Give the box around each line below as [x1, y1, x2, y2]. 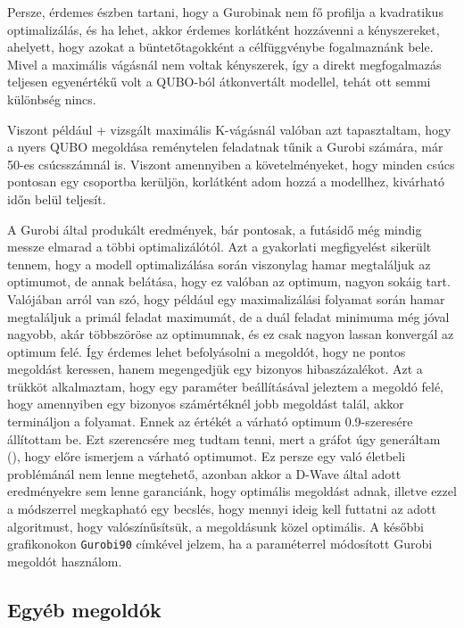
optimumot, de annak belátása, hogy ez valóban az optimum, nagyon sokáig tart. [7, 272, 451, 291]
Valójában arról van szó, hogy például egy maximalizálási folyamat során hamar [7, 289, 445, 308]
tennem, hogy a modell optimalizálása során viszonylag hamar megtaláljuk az [7, 254, 431, 273]
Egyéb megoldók [7, 595, 162, 623]
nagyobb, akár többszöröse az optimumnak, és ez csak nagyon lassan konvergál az [7, 325, 454, 343]
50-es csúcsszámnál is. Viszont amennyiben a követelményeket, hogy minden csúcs [7, 154, 455, 173]
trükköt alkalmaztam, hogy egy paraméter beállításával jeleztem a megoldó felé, [7, 376, 443, 395]
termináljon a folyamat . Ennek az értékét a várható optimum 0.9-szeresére [7, 412, 413, 431]
